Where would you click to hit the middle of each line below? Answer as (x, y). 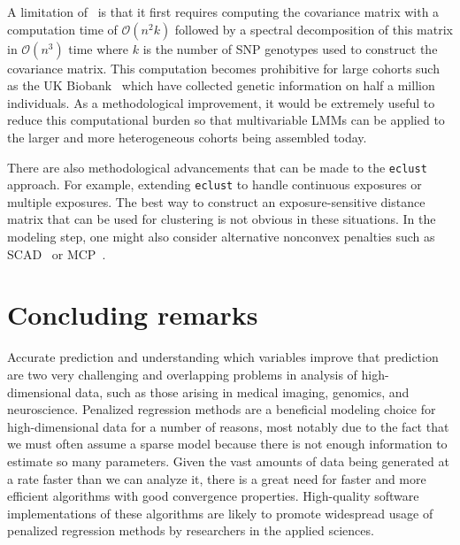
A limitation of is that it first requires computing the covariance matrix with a (223, 12)
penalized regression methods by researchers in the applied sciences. (191, 530)
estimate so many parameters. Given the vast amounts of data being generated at (228, 461)
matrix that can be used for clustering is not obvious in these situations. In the (222, 219)
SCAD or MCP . (57, 253)
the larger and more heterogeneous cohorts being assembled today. (187, 137)
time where (99, 48)
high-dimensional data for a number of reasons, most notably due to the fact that (228, 426)
